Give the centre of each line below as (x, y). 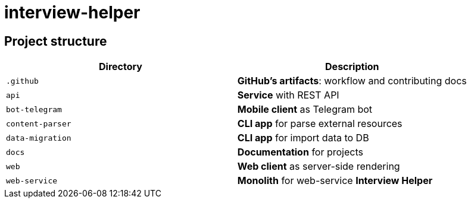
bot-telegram (34, 109)
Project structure (56, 41)
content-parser (39, 123)
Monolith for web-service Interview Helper (335, 181)
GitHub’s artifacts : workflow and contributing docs (352, 81)
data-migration (39, 138)
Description (352, 67)
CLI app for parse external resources (320, 124)
